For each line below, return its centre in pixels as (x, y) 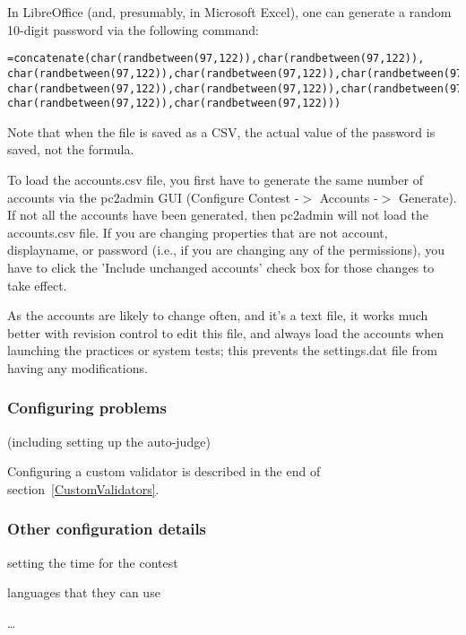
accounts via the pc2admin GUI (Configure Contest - (153, 197)
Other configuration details (107, 529)
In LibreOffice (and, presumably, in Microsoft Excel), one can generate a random (229, 12)
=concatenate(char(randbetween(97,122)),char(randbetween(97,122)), (216, 59)
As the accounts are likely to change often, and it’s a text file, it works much (218, 315)
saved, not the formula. (71, 149)
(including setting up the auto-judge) (109, 441)
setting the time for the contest (93, 562)
